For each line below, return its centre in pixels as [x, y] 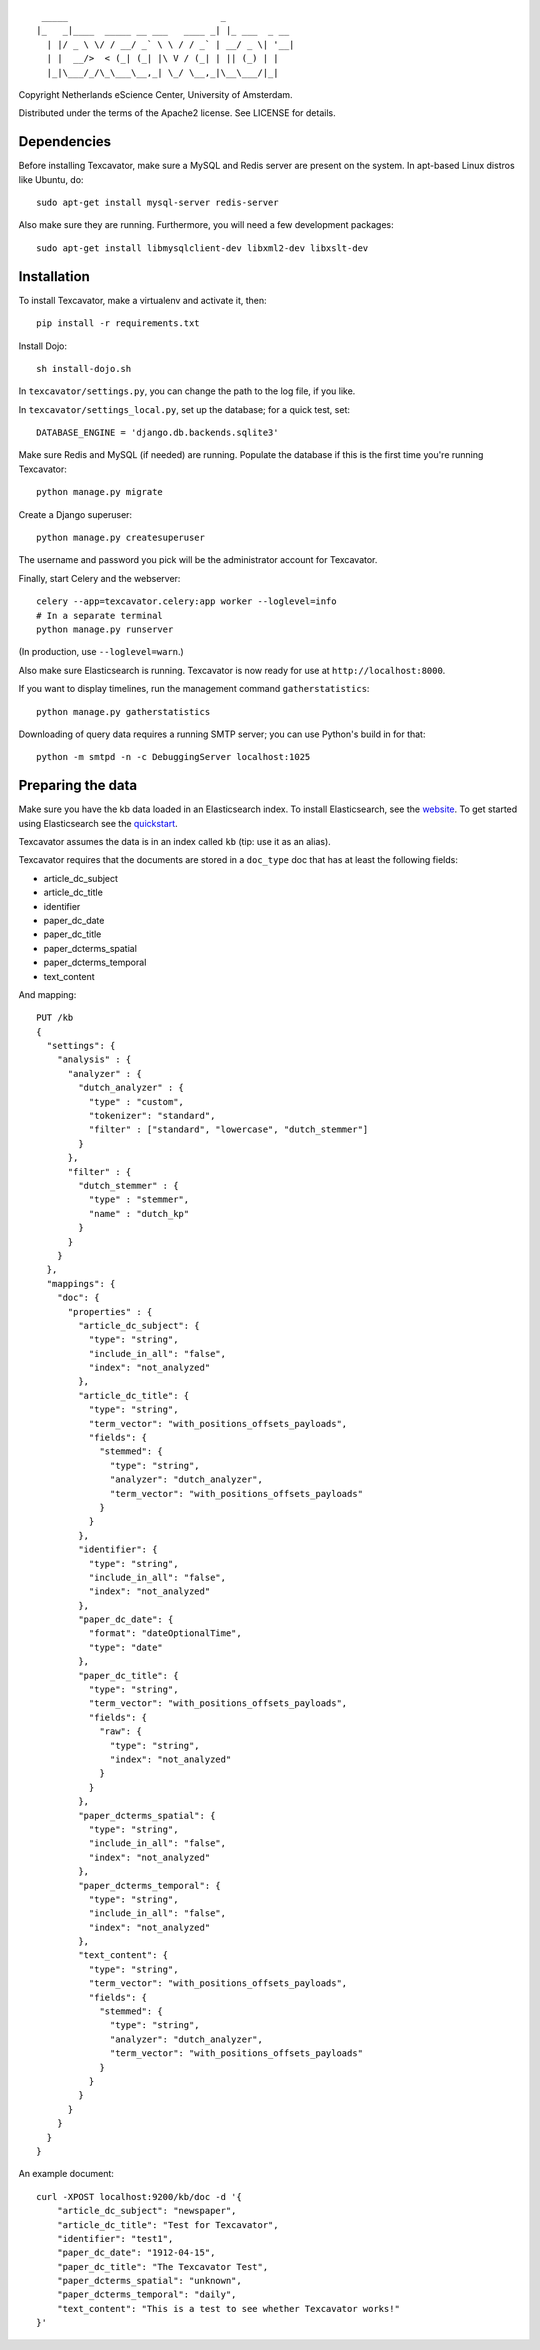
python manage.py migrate [100, 492]
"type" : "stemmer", [139, 1199]
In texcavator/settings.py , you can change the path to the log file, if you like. [187, 391]
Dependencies [65, 141]
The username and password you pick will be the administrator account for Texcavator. [198, 560]
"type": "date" [126, 1647]
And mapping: [47, 994]
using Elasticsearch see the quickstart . [98, 823]
